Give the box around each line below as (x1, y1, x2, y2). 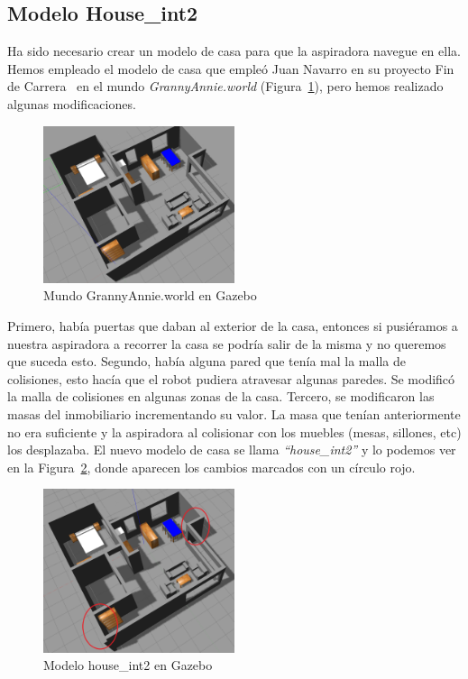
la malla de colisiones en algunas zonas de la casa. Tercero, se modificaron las (7, 387, 435, 406)
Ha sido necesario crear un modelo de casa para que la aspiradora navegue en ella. (7, 41, 461, 60)
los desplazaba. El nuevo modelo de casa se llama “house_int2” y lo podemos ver (7, 440, 456, 459)
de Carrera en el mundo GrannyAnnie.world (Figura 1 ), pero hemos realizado (7, 77, 444, 96)
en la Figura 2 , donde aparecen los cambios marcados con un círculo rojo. (7, 457, 416, 476)
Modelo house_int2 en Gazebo (43, 656, 213, 674)
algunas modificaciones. (7, 94, 136, 113)
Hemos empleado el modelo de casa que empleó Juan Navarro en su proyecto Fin (7, 59, 454, 78)
